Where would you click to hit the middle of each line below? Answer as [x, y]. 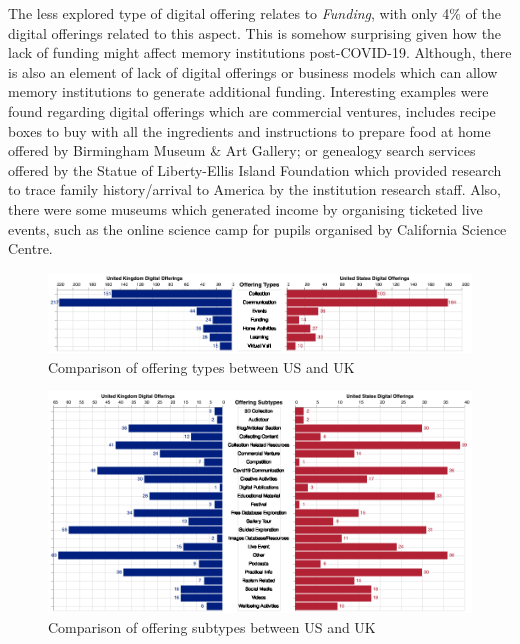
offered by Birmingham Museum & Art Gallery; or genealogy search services [242, 150]
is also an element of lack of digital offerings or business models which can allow [253, 71]
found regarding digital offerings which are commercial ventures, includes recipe [252, 110]
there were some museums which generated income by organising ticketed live [245, 208]
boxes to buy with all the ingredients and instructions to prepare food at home [249, 130]
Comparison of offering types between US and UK [201, 366]
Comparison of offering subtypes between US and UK [212, 626]
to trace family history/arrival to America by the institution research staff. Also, [254, 189]
